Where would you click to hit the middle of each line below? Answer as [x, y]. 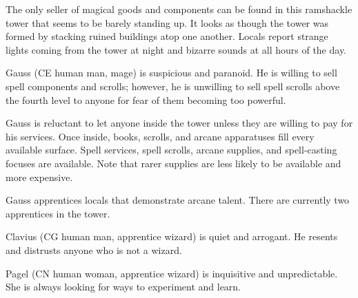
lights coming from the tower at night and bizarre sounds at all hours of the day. [176, 49]
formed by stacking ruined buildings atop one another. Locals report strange [167, 36]
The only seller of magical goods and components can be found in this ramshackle [179, 9]
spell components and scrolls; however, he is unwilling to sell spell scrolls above [173, 86]
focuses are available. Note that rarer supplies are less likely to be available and [173, 163]
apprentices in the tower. [58, 213]
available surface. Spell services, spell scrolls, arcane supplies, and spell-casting [171, 150]
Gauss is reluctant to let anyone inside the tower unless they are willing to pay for [179, 123]
